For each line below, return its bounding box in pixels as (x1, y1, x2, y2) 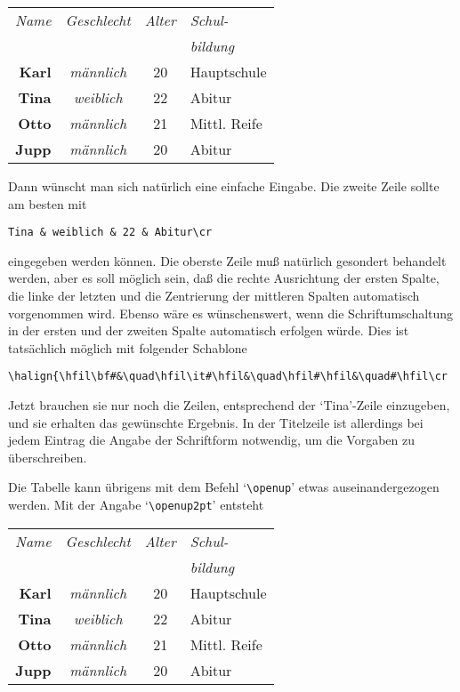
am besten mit (8, 194, 87, 213)
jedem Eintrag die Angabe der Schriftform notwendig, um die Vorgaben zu (8, 430, 415, 449)
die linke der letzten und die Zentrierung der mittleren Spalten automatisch (8, 286, 420, 305)
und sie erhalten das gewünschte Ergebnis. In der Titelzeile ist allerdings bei (8, 413, 424, 431)
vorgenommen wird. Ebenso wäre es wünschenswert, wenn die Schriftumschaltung (8, 303, 454, 322)
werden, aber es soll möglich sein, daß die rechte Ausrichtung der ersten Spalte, (8, 269, 440, 287)
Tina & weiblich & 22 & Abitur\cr (8, 226, 213, 239)
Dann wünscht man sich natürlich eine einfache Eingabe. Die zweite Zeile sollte (8, 177, 440, 195)
